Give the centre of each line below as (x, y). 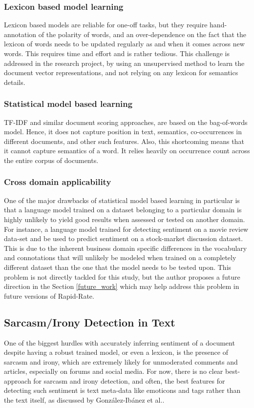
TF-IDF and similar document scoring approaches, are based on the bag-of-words (126, 122)
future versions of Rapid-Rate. (49, 296)
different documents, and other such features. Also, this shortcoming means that (124, 141)
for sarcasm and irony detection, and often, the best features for (129, 380)
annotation (20, 34)
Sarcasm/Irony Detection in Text (90, 322)
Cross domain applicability (58, 182)
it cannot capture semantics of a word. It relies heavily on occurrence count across (127, 151)
